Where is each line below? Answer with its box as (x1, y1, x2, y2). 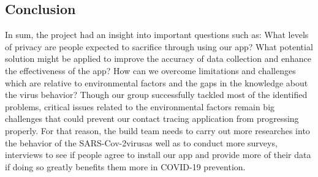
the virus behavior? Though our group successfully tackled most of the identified (5, 88, 308, 101)
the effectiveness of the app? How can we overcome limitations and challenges (5, 64, 296, 77)
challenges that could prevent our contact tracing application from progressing (5, 112, 299, 125)
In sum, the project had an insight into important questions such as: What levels (5, 28, 309, 41)
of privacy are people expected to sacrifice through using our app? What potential (5, 40, 313, 53)
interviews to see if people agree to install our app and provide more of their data (5, 148, 311, 161)
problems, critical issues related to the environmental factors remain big (5, 100, 275, 113)
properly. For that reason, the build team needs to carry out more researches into (5, 124, 310, 137)
